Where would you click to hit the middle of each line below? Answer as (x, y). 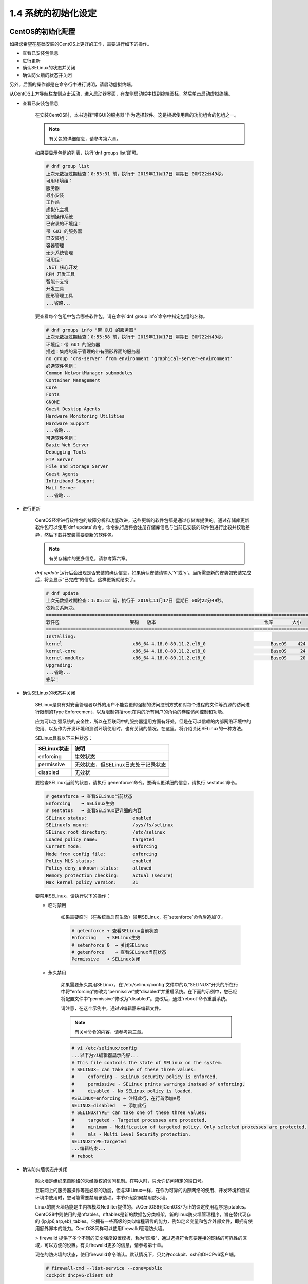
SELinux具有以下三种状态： (64, 738)
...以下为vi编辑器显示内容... (105, 1055)
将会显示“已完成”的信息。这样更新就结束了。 (91, 580)
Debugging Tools (66, 452)
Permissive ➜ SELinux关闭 (106, 959)
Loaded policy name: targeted (100, 839)
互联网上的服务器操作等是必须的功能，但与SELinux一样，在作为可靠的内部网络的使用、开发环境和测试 (142, 1190)
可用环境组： (60, 181)
